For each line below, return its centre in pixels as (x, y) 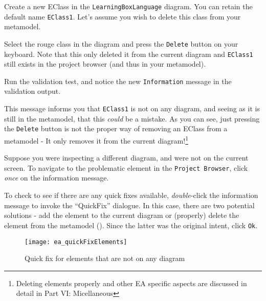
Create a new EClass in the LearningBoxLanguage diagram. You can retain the (128, 6)
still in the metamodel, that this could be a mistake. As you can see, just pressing (132, 118)
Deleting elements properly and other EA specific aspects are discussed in (131, 283)
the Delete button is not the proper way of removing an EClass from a (116, 128)
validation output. (32, 91)
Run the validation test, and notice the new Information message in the (118, 81)
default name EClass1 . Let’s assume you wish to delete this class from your (123, 16)
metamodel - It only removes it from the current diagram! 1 (96, 139)
